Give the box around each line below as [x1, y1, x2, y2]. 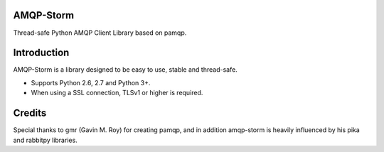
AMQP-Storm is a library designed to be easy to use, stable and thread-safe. [13, 65, 238, 74]
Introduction [13, 47, 70, 59]
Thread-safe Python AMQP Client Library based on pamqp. [13, 28, 187, 37]
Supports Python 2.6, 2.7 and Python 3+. [31, 78, 151, 87]
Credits [13, 107, 47, 119]
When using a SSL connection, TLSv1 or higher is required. [31, 89, 203, 97]
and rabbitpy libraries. [13, 136, 78, 144]
